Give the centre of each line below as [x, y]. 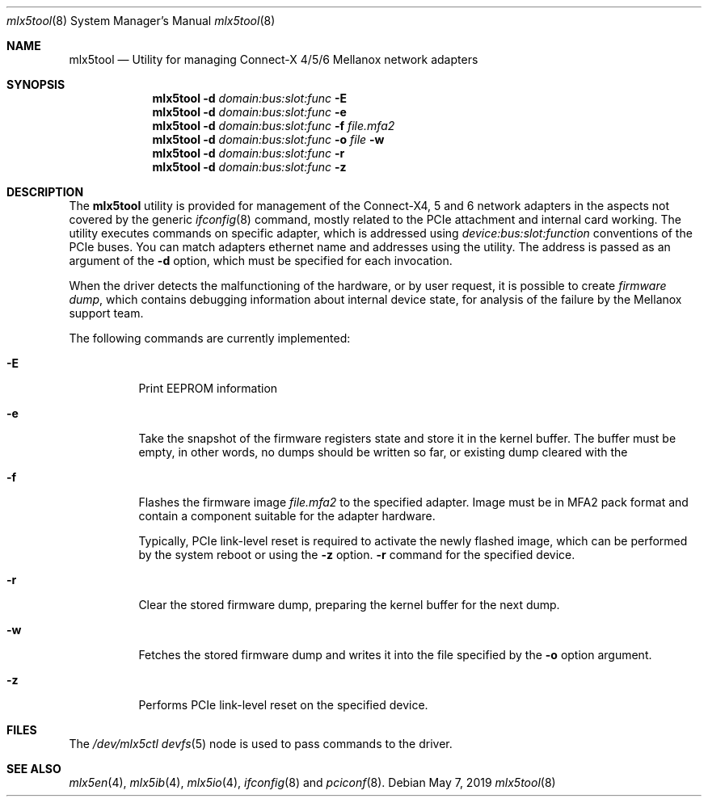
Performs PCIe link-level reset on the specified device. [283, 705]
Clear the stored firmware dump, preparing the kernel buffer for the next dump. [349, 605]
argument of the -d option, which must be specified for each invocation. [261, 261]
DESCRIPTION [45, 192]
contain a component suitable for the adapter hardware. [287, 516]
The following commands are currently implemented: [210, 338]
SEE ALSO [34, 769]
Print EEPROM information [208, 388]
